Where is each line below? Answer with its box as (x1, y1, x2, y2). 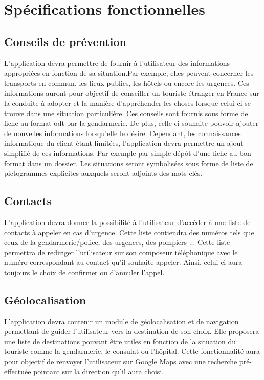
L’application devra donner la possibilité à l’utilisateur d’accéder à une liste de (4, 216, 251, 227)
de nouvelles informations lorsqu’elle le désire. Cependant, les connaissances (4, 127, 241, 138)
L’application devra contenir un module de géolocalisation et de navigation (4, 316, 239, 326)
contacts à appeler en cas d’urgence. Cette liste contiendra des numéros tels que (4, 227, 254, 237)
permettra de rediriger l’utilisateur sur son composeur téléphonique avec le (4, 247, 238, 257)
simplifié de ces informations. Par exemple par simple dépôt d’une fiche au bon (4, 147, 251, 158)
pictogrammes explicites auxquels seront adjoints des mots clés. (4, 168, 203, 178)
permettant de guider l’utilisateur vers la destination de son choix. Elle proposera (4, 326, 259, 337)
